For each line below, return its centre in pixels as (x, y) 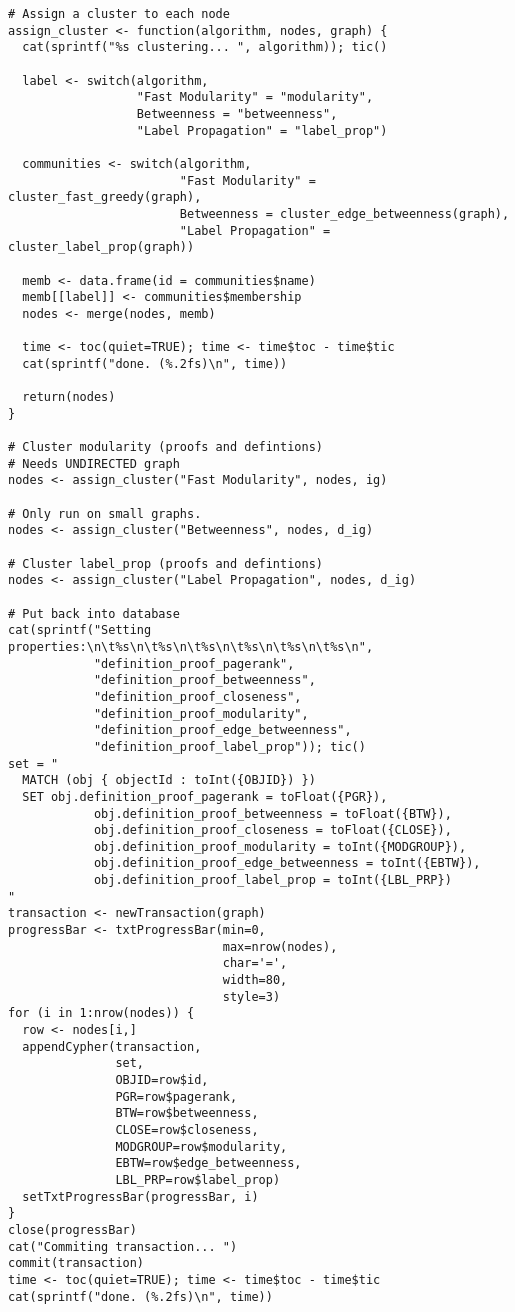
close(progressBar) (72, 1229)
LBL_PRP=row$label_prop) (198, 1179)
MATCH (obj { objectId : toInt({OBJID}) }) (169, 780)
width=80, (255, 980)
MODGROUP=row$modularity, (201, 1146)
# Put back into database (94, 613)
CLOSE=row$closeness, (187, 1129)
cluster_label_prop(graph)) (101, 247)
